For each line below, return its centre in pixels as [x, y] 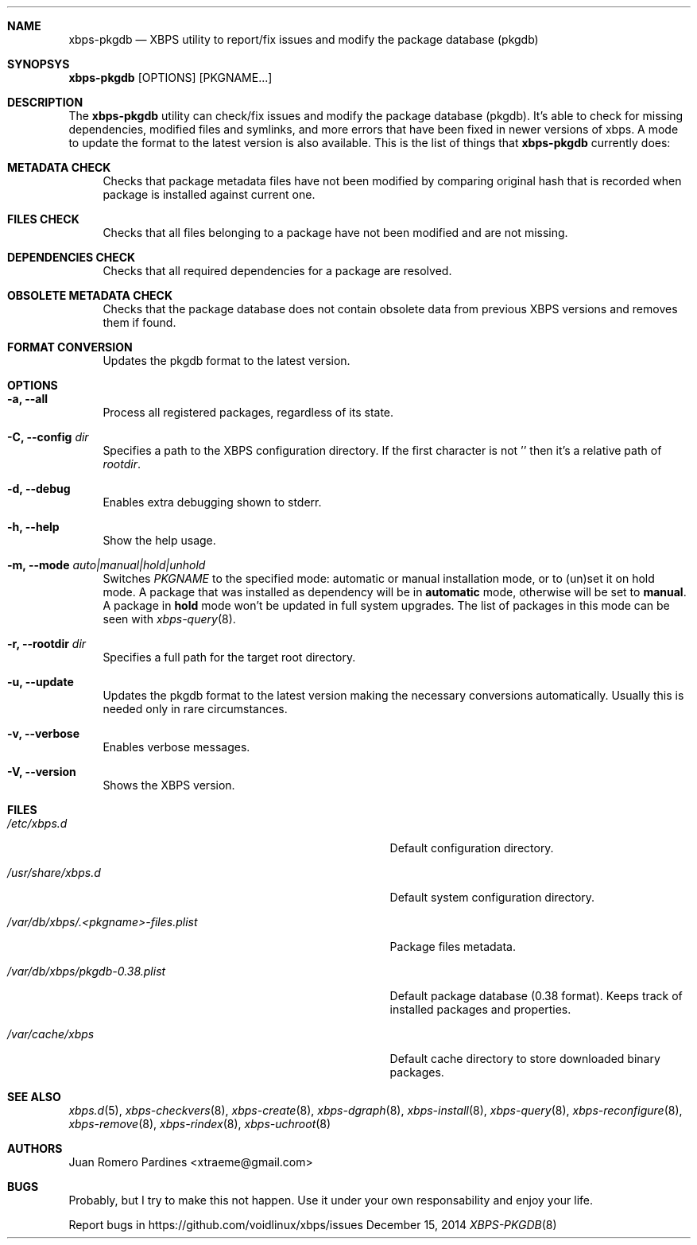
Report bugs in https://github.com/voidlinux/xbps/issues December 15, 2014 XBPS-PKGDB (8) [313, 1225]
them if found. [139, 322]
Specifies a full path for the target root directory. [229, 657]
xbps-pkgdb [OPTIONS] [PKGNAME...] [170, 78]
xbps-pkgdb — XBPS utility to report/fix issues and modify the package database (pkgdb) [304, 39]
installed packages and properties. [480, 1009]
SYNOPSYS [39, 64]
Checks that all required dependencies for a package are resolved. [277, 271]
